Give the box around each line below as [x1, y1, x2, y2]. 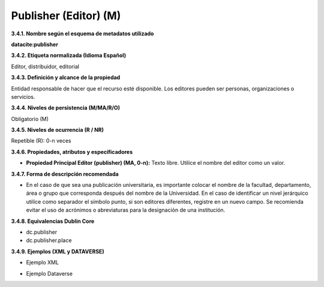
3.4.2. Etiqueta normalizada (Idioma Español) [11, 52, 127, 59]
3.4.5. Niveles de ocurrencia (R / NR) [11, 126, 104, 134]
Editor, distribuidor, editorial [11, 63, 79, 70]
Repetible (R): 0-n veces [11, 137, 71, 144]
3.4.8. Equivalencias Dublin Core [11, 217, 95, 225]
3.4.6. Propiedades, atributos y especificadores [11, 148, 133, 155]
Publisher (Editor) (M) [11, 9, 121, 22]
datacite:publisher [11, 41, 58, 48]
